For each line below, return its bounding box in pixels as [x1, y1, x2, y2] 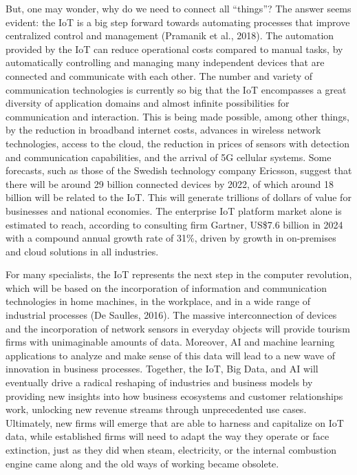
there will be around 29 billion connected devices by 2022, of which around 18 [6, 176, 334, 191]
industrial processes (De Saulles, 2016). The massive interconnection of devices [6, 308, 337, 322]
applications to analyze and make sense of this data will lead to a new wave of [6, 348, 335, 362]
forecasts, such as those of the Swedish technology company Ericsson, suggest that [6, 163, 352, 178]
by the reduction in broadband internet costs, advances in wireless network [6, 123, 321, 137]
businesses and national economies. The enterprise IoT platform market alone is [6, 203, 342, 218]
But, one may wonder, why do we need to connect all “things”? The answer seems [6, 1, 351, 15]
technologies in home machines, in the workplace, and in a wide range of [6, 294, 311, 308]
